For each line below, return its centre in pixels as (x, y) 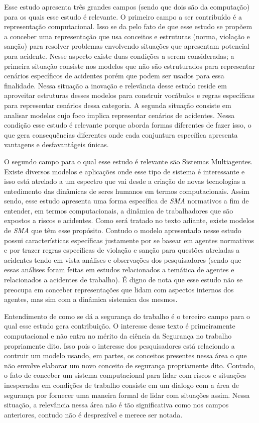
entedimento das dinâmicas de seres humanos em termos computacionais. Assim (127, 191)
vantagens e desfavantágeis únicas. (56, 144)
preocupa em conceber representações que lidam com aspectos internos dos (119, 289)
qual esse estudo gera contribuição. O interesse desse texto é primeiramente (120, 326)
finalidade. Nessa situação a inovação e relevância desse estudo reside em (115, 85)
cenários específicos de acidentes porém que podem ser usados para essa (114, 76)
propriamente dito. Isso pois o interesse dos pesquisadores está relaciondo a (119, 345)
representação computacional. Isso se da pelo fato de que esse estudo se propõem (128, 26)
